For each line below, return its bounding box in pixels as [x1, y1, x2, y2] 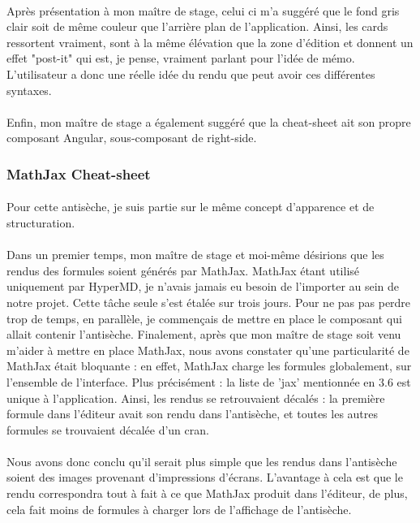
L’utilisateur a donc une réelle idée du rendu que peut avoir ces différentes [6, 65, 375, 82]
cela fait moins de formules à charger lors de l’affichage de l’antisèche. [6, 500, 352, 517]
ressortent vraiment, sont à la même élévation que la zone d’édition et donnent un [6, 33, 414, 50]
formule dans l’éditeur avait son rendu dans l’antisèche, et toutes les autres [6, 405, 379, 422]
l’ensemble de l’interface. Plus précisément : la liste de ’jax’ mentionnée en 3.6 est [6, 373, 411, 390]
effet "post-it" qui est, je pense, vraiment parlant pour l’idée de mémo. [6, 50, 355, 67]
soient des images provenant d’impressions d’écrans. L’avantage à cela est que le [6, 469, 403, 486]
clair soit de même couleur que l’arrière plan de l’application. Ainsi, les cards [6, 18, 388, 35]
